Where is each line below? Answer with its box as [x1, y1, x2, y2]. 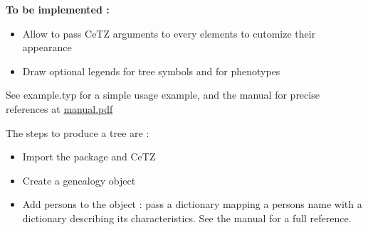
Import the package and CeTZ [22, 149, 156, 164]
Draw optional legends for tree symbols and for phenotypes [22, 63, 280, 78]
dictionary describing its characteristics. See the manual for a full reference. [22, 210, 352, 225]
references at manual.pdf [6, 101, 113, 116]
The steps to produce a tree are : [6, 125, 149, 140]
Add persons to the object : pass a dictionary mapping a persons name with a [22, 197, 362, 212]
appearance [22, 40, 72, 55]
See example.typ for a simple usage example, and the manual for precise [6, 87, 320, 102]
